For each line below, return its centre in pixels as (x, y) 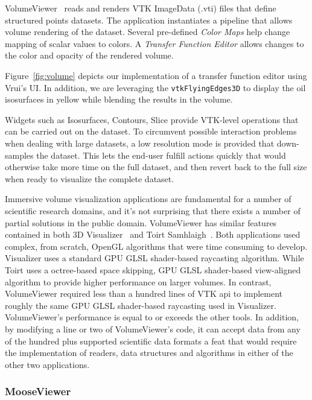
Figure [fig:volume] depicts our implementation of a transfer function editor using (156, 75)
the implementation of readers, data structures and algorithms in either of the (149, 353)
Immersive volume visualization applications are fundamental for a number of (148, 199)
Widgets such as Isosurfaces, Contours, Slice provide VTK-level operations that (152, 119)
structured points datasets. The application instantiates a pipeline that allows (149, 20)
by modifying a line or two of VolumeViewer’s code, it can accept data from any (153, 329)
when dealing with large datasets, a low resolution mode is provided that (140, 143)
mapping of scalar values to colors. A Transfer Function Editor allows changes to (154, 43)
